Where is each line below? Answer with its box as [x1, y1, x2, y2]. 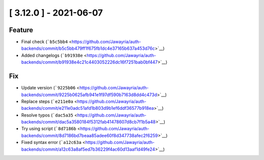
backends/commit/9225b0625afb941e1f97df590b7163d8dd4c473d [21, 92, 157, 98]
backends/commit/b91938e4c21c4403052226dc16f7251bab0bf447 [21, 59, 158, 65]
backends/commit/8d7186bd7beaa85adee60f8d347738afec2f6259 [21, 132, 158, 139]
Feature [9, 26, 33, 34]
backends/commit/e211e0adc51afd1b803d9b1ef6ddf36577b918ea [21, 105, 154, 111]
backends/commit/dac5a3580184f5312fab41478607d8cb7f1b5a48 [21, 119, 156, 125]
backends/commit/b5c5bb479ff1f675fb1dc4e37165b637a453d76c [21, 45, 155, 51]
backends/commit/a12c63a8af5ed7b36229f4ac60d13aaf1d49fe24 [21, 146, 155, 152]
